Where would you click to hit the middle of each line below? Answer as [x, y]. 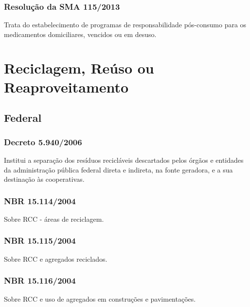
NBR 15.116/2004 [40, 280]
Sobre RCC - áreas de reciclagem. [54, 219]
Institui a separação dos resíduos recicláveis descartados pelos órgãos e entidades [124, 160]
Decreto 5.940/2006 [43, 142]
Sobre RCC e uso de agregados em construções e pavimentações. [100, 298]
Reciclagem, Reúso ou [79, 67]
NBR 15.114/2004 [40, 201]
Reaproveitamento [66, 86]
